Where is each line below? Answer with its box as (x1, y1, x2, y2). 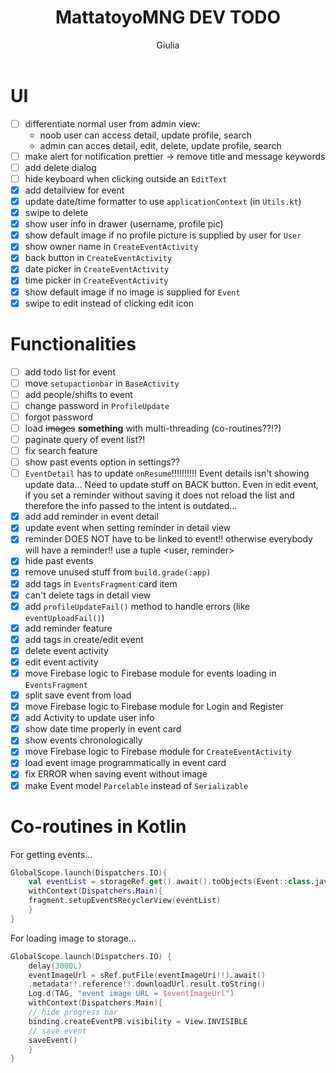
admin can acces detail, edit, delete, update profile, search (39, 139, 282, 151)
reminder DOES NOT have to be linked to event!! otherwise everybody (24, 533, 313, 545)
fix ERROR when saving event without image (24, 768, 208, 780)
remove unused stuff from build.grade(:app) (24, 566, 212, 578)
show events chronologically (24, 734, 143, 746)
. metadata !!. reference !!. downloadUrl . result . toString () (28, 979, 267, 990)
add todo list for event (24, 366, 117, 378)
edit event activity (24, 656, 99, 668)
